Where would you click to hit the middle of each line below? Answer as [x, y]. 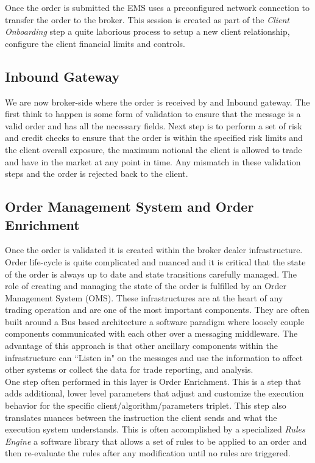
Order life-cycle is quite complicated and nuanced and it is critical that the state [155, 261]
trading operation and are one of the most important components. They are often [157, 310]
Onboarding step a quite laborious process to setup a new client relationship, [147, 31]
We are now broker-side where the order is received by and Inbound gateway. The [157, 102]
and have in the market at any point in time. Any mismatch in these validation [153, 161]
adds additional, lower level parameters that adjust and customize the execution [154, 393]
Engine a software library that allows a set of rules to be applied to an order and [156, 441]
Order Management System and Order [129, 206]
